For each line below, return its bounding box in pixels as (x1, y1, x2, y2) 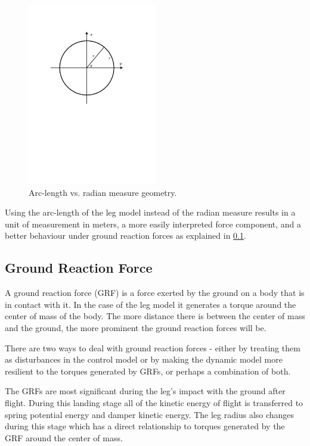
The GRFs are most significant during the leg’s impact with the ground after (5, 385, 286, 397)
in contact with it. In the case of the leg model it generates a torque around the (5, 298, 296, 310)
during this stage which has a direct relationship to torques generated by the (5, 420, 285, 432)
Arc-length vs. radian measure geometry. (29, 186, 177, 198)
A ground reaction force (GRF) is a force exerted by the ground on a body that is (5, 286, 305, 299)
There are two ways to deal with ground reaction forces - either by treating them (5, 341, 300, 354)
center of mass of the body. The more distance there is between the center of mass (5, 310, 305, 322)
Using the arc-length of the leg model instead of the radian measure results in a (5, 206, 296, 219)
